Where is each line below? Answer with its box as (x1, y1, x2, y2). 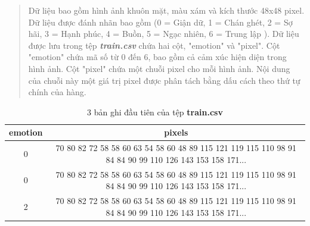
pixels (164, 126, 188, 139)
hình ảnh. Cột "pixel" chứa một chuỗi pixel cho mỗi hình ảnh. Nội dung (28, 62, 290, 74)
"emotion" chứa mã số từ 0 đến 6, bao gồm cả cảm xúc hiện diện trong (28, 51, 287, 63)
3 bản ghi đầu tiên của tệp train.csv (87, 105, 223, 118)
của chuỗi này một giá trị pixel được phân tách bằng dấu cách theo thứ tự (28, 74, 300, 86)
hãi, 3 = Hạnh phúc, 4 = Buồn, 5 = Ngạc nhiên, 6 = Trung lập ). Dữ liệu (28, 27, 299, 40)
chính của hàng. (28, 86, 86, 98)
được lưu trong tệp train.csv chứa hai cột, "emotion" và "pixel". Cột (28, 39, 280, 51)
